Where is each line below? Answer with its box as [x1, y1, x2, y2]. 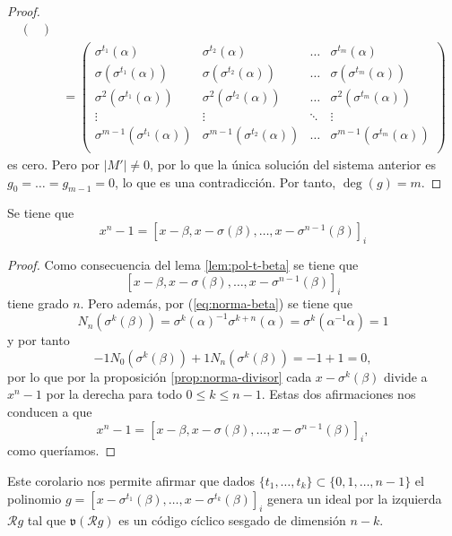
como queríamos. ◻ [7, 441, 117, 460]
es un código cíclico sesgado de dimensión [118, 511, 346, 530]
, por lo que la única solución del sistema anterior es [150, 155, 436, 173]
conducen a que [7, 402, 92, 421]
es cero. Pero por [7, 155, 100, 173]
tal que [27, 511, 66, 530]
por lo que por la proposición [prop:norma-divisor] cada [7, 367, 312, 385]
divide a [383, 367, 428, 385]
